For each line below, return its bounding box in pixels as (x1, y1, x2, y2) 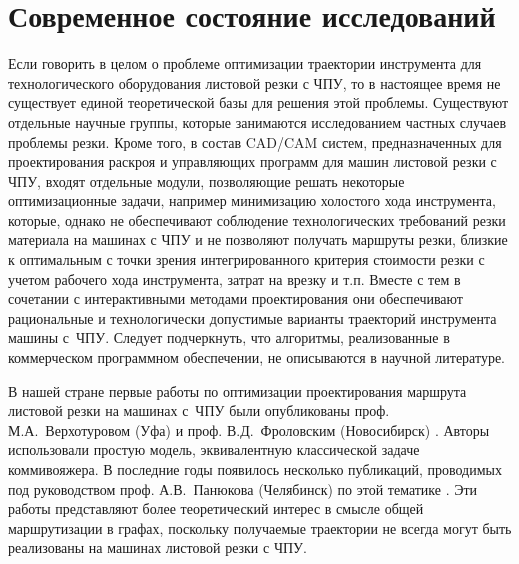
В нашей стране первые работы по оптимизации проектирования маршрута (8, 380, 467, 401)
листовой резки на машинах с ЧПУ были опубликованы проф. (8, 400, 390, 421)
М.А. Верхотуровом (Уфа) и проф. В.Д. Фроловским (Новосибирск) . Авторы (8, 419, 490, 440)
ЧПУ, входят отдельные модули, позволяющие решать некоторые (8, 170, 405, 191)
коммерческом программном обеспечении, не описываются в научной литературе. (8, 347, 505, 368)
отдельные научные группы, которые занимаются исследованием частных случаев (8, 111, 507, 132)
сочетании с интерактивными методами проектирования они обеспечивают (8, 288, 463, 309)
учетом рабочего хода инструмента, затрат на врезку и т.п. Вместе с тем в (8, 268, 461, 289)
